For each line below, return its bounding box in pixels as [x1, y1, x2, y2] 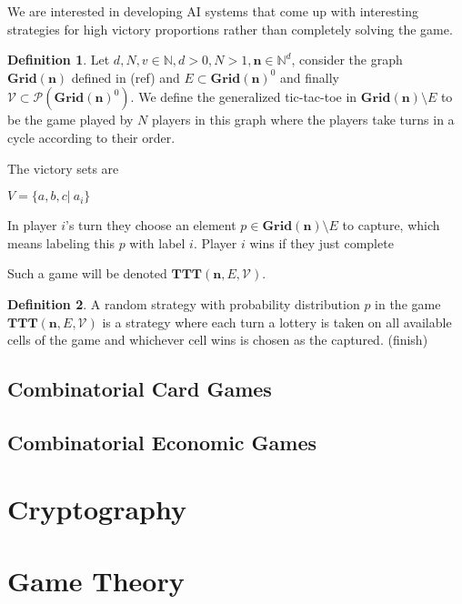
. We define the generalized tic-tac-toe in [130, 87, 357, 106]
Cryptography [7, 490, 186, 528]
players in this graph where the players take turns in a [152, 110, 455, 129]
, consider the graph [291, 50, 403, 69]
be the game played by [7, 110, 134, 129]
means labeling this [7, 233, 115, 252]
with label [129, 233, 186, 252]
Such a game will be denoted [7, 264, 167, 283]
